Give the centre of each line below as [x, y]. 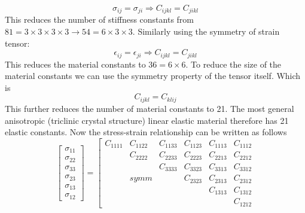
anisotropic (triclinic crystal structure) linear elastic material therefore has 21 [147, 120]
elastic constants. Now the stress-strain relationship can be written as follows [146, 132]
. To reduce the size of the [234, 64]
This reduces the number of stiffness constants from [100, 19]
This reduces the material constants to [75, 64]
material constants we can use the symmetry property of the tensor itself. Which [153, 76]
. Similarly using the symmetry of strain [206, 31]
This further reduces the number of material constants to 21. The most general [150, 108]
